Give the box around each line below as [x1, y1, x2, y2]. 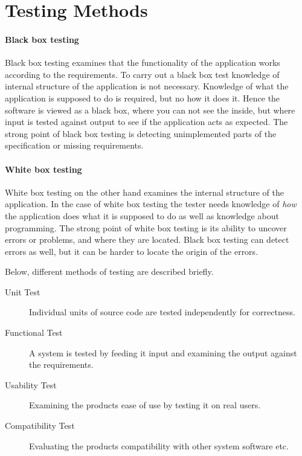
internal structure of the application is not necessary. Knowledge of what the [5, 80, 289, 92]
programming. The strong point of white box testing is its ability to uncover [5, 221, 287, 234]
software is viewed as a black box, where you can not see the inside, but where [5, 103, 295, 116]
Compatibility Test [5, 419, 75, 432]
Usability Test [5, 378, 57, 391]
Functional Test [5, 326, 63, 339]
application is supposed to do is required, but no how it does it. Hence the [5, 91, 280, 104]
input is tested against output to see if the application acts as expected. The [5, 115, 288, 128]
